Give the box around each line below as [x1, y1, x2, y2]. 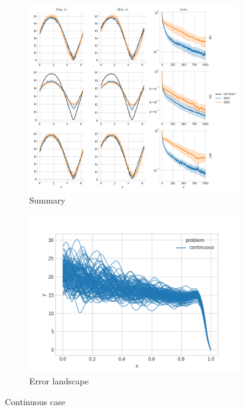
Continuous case [5, 395, 65, 408]
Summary [29, 194, 65, 207]
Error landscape [29, 375, 89, 387]
